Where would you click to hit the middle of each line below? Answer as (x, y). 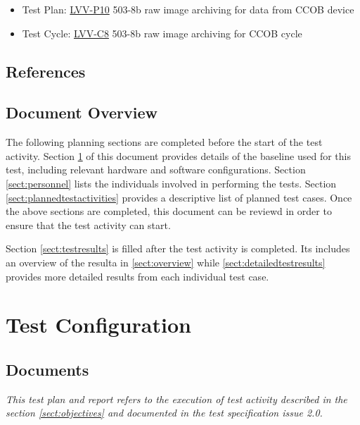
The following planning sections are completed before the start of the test (164, 142)
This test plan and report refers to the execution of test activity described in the (176, 399)
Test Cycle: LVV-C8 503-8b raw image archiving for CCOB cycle (162, 33)
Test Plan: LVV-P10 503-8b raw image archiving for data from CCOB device (188, 9)
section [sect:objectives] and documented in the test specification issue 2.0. (164, 413)
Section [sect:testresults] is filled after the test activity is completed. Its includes (178, 248)
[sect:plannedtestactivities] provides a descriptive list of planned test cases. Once (179, 197)
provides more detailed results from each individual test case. (137, 276)
